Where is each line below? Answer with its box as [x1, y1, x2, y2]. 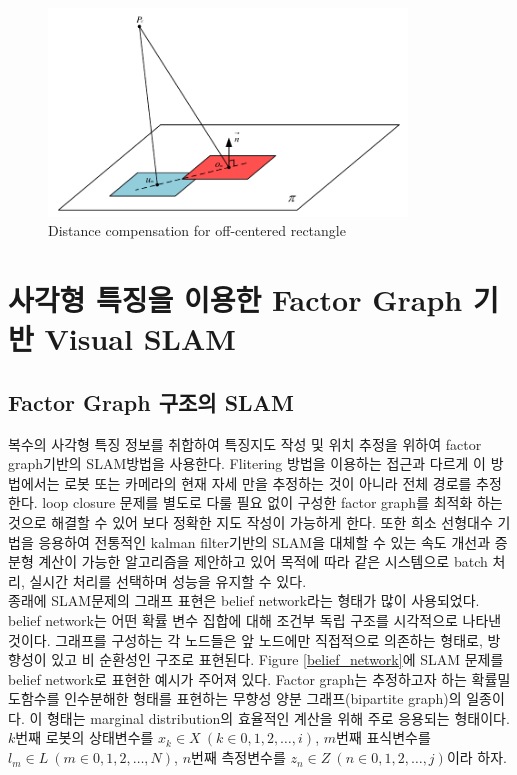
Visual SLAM [44, 318, 236, 359]
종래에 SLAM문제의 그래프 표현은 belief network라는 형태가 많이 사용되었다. [8, 590, 480, 611]
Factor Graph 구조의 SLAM [8, 386, 294, 417]
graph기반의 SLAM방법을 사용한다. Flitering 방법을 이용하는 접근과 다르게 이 [8, 453, 486, 474]
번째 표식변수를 [336, 727, 431, 748]
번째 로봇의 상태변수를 [15, 727, 154, 748]
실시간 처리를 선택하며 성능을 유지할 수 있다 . [29, 570, 307, 591]
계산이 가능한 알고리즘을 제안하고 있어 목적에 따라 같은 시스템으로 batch [38, 551, 488, 572]
